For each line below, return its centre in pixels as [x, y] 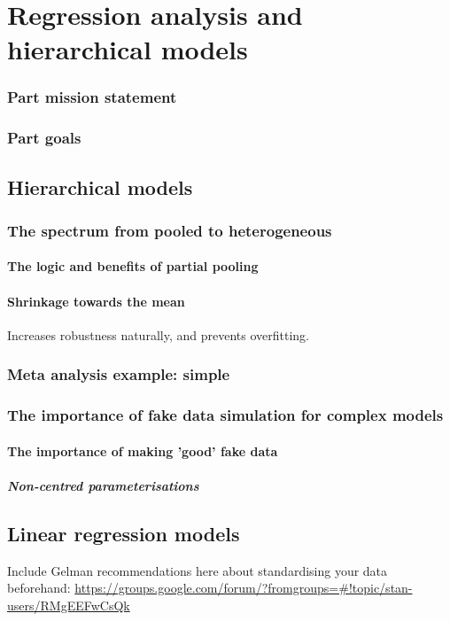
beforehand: [39, 588]
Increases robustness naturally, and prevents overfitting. [158, 334]
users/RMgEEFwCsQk [69, 605]
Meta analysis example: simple [119, 374]
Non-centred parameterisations [103, 485]
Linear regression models [124, 533]
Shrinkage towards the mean [96, 301]
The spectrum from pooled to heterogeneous [170, 230]
